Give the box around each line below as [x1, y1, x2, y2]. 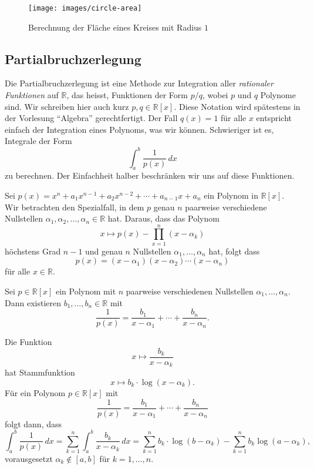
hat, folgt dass [208, 244, 260, 257]
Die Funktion [5, 336, 52, 348]
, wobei [202, 89, 228, 101]
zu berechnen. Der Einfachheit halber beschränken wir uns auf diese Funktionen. [5, 169, 295, 182]
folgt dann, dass [5, 417, 62, 430]
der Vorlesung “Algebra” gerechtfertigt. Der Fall [5, 112, 178, 124]
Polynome [260, 89, 296, 101]
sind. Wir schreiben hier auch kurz [5, 100, 129, 112]
